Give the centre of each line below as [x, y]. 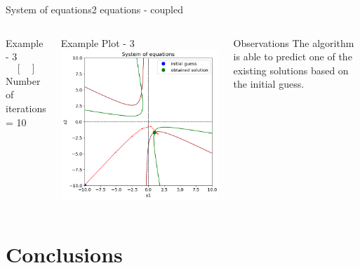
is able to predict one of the [293, 56]
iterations [26, 108]
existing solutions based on [291, 70]
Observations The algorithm [294, 42]
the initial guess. [269, 84]
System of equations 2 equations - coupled [95, 9]
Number [23, 80]
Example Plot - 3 [98, 42]
